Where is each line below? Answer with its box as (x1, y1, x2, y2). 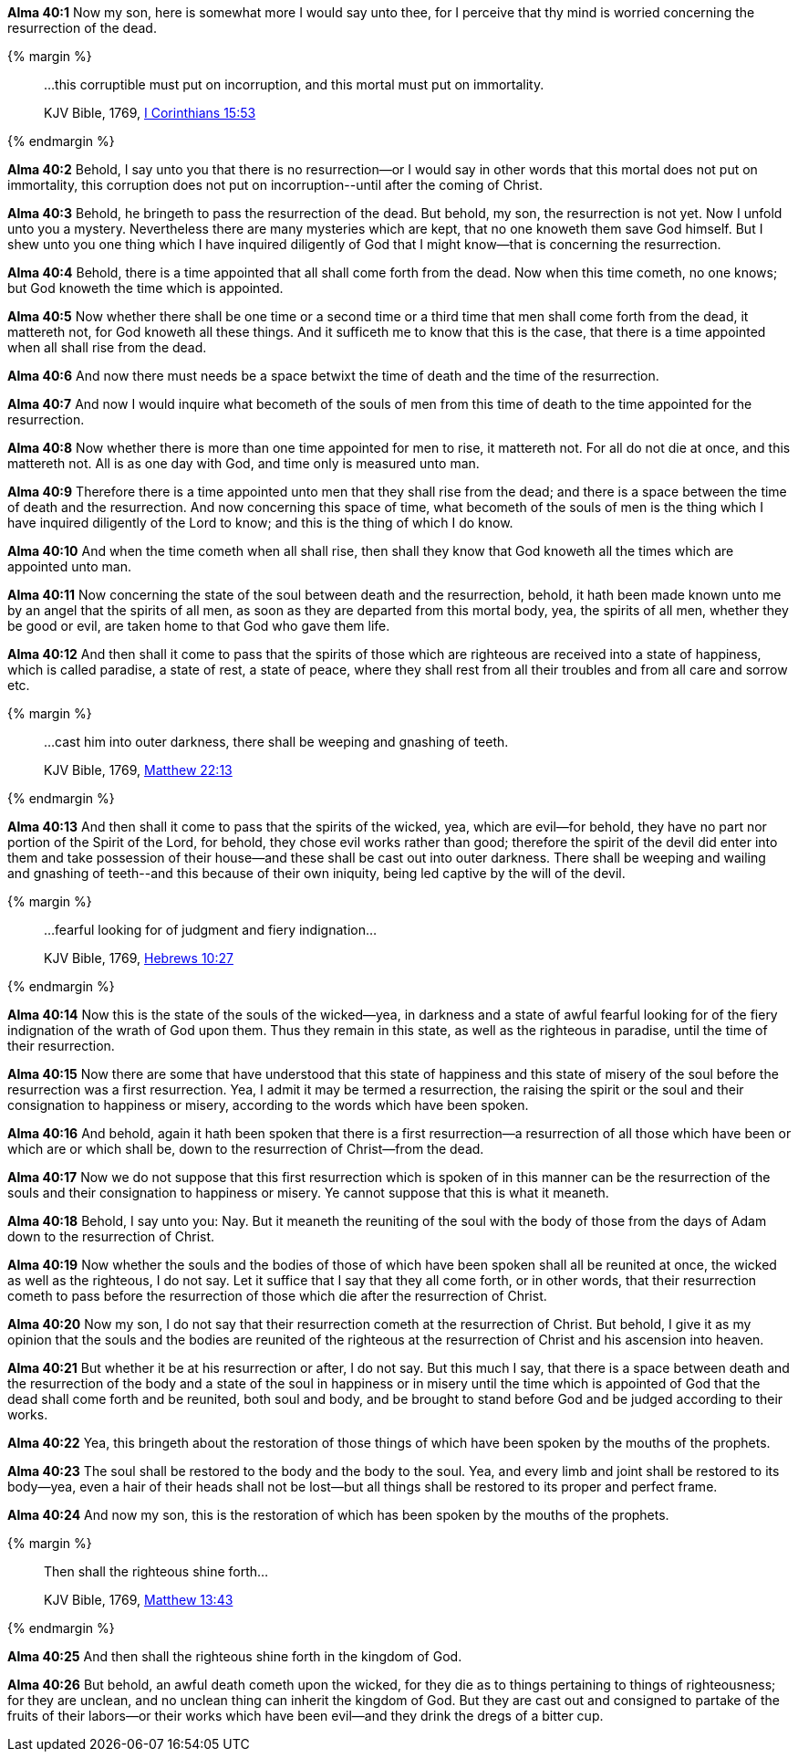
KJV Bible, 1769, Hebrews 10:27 (44, 950, 233, 966)
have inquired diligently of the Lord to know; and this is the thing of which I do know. (7, 515, 513, 530)
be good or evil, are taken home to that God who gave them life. (7, 618, 390, 633)
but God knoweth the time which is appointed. (7, 280, 284, 296)
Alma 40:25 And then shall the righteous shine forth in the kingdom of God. (7, 1649, 462, 1664)
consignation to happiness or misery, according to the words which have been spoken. (7, 1097, 529, 1113)
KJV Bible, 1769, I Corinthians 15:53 (44, 105, 256, 120)
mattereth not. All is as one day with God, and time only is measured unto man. (7, 455, 480, 471)
